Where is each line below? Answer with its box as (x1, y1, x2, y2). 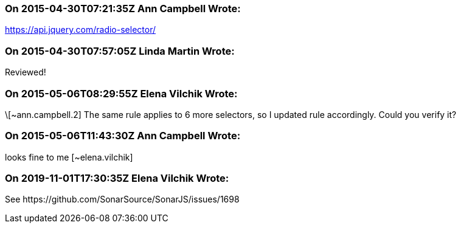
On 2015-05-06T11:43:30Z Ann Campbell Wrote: (5, 130, 241, 142)
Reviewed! (5, 67, 46, 78)
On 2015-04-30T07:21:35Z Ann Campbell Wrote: (5, 2, 241, 15)
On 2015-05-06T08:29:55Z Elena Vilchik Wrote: (5, 87, 238, 100)
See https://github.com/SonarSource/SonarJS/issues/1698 (5, 194, 240, 205)
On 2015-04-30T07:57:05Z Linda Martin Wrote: (5, 44, 235, 57)
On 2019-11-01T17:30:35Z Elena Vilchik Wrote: (5, 172, 229, 184)
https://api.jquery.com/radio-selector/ (5, 24, 156, 35)
